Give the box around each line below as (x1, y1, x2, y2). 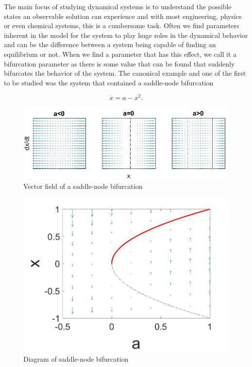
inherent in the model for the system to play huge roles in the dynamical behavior (4, 30, 248, 40)
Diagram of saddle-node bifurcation (23, 353, 129, 364)
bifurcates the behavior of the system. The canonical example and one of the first (4, 68, 246, 78)
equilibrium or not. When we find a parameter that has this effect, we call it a (4, 49, 237, 59)
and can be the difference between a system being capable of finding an (4, 39, 216, 50)
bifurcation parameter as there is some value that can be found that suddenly (4, 58, 235, 68)
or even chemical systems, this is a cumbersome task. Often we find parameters (4, 20, 239, 31)
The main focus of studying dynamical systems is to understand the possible (4, 1, 232, 11)
